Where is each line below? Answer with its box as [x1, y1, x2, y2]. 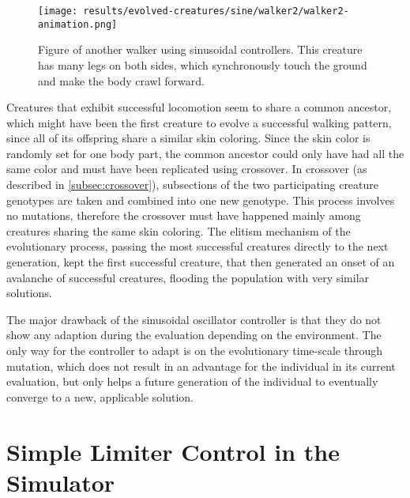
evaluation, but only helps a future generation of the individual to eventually [6, 373, 378, 390]
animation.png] [38, 18, 118, 30]
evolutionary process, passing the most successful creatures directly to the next [6, 238, 389, 255]
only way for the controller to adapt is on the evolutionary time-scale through [6, 342, 382, 358]
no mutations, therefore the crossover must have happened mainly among [6, 207, 361, 224]
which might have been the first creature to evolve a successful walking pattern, [6, 114, 392, 130]
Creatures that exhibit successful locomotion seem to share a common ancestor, [6, 99, 392, 115]
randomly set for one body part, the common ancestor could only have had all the [6, 145, 404, 161]
